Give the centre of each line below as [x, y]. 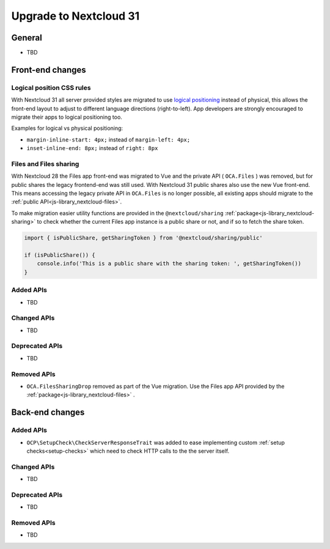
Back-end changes [48, 413]
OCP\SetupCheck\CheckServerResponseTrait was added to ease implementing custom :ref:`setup [156, 442]
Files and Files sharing [45, 164]
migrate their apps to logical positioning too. [67, 117]
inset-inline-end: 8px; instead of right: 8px [92, 148]
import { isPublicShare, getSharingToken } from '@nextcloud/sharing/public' [143, 238]
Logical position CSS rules [51, 88]
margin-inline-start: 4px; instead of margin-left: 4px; [108, 139]
